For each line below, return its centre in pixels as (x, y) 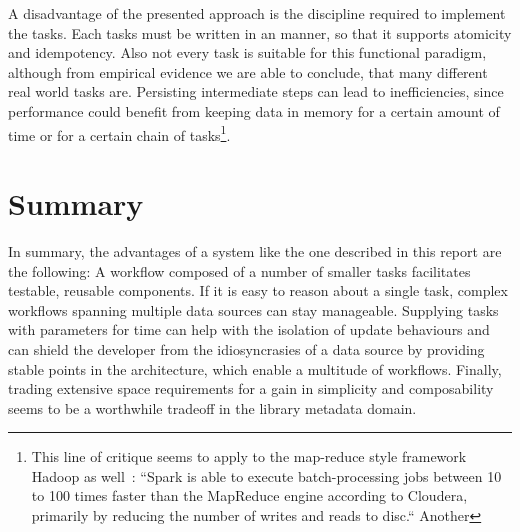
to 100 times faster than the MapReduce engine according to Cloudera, (249, 495)
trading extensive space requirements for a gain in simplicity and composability (251, 388)
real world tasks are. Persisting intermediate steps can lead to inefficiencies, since (256, 91)
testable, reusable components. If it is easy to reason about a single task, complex (258, 290)
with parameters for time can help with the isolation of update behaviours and (249, 329)
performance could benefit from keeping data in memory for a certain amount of (254, 110)
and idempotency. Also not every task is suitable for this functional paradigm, (247, 52)
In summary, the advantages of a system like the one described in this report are (255, 250)
